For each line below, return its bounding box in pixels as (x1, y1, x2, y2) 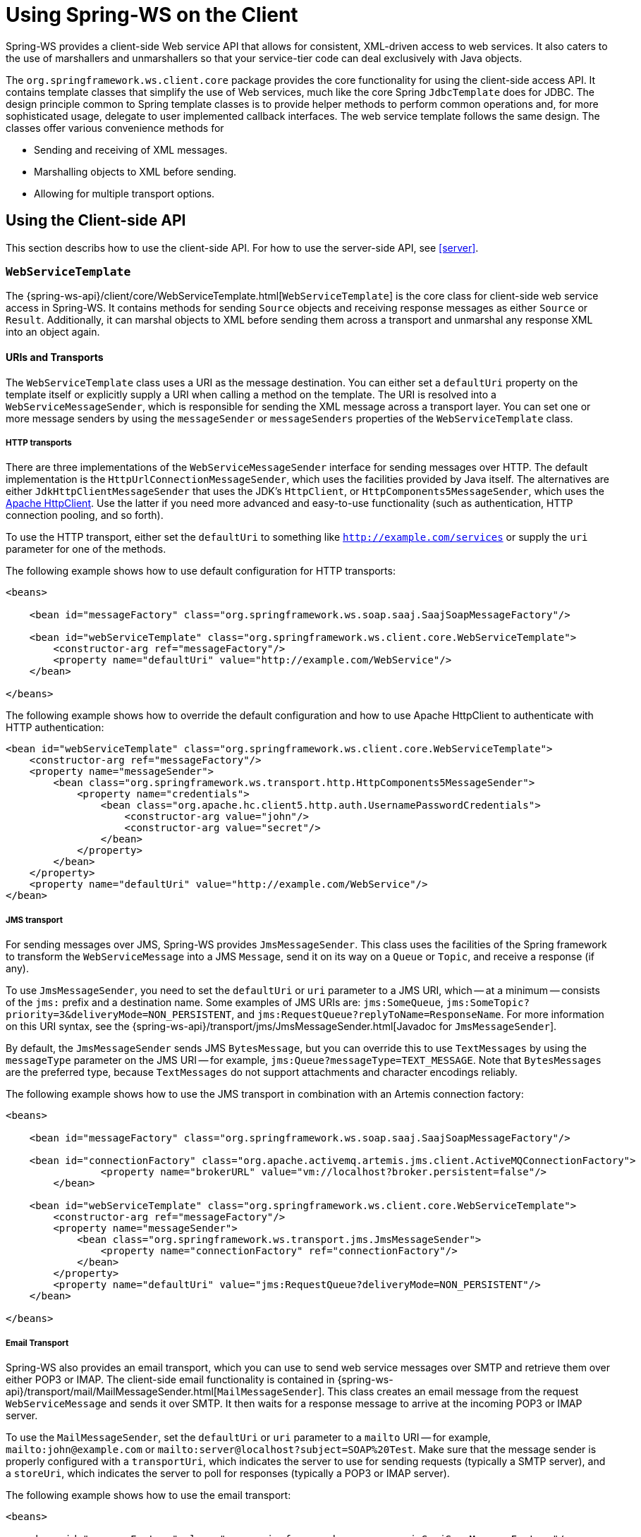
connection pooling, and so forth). (6, 509, 164, 522)
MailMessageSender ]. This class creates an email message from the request (216, 1385, 579, 1397)
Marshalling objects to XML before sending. (34, 165, 237, 178)
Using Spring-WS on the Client (6, 3, 298, 27)
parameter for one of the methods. (6, 543, 166, 556)
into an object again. (6, 326, 100, 338)
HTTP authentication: (6, 721, 104, 734)
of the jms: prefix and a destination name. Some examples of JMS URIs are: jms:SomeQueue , (6, 996, 444, 1009)
